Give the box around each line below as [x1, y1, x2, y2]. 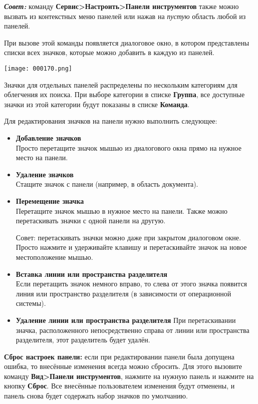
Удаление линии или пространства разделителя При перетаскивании [16, 314, 236, 325]
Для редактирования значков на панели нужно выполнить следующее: [4, 116, 217, 126]
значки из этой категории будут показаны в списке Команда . [4, 99, 190, 109]
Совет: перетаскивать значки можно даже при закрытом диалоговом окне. [16, 232, 241, 242]
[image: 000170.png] [4, 65, 73, 72]
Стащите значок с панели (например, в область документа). [16, 179, 198, 189]
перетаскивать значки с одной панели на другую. [16, 215, 166, 226]
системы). [16, 298, 46, 308]
